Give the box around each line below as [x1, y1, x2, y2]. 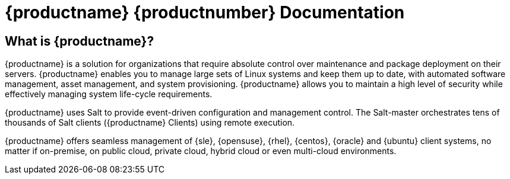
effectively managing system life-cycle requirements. [5, 89, 213, 100]
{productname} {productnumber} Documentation [5, 2, 405, 23]
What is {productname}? [5, 33, 154, 49]
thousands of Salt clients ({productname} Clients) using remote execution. [5, 117, 295, 128]
